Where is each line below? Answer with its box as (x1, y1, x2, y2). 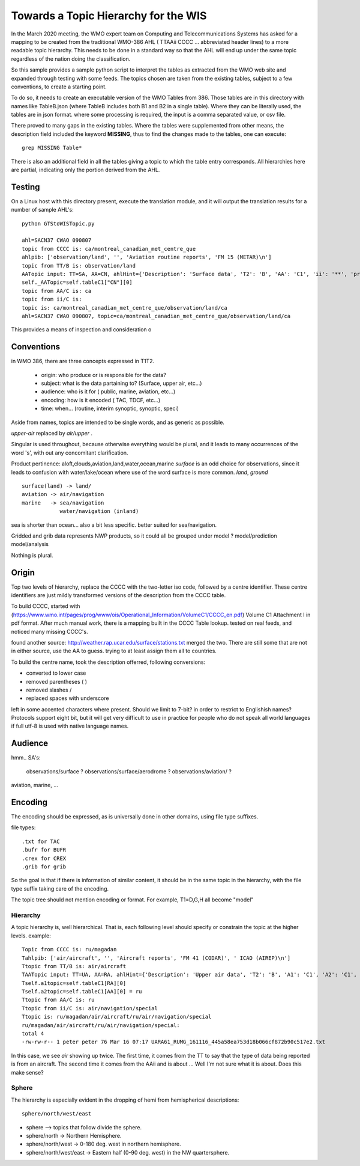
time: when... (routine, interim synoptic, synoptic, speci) (41, 405, 179, 412)
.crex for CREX (22, 855, 67, 862)
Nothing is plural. (11, 551, 53, 559)
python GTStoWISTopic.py (22, 220, 95, 227)
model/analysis (11, 541, 49, 548)
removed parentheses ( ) (26, 678, 87, 685)
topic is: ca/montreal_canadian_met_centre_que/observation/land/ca (22, 304, 227, 311)
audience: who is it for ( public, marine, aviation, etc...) (41, 388, 176, 395)
